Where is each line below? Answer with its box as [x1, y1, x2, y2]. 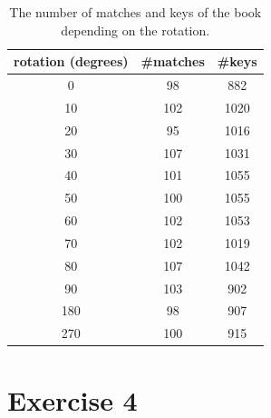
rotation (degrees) [14, 52, 129, 71]
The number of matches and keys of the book [9, 3, 262, 21]
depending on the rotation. [61, 20, 210, 39]
